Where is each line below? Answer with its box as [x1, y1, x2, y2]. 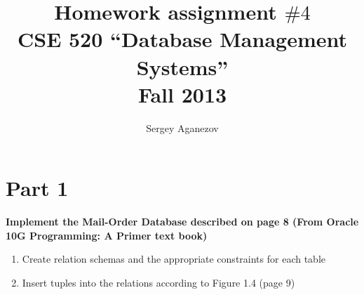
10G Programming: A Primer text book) [6, 228, 208, 242]
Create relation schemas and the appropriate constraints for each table [22, 251, 325, 266]
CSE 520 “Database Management [17, 25, 348, 53]
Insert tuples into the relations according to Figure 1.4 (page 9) [22, 275, 295, 289]
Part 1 [6, 173, 69, 202]
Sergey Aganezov [146, 120, 219, 135]
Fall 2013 [137, 79, 227, 108]
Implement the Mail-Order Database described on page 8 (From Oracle [6, 214, 359, 229]
